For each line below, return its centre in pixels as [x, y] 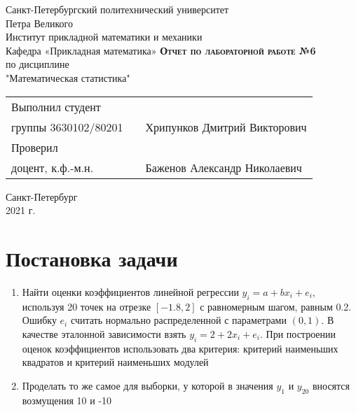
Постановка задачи [92, 258]
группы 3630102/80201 [67, 127]
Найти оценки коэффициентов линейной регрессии [130, 291]
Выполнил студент [56, 106]
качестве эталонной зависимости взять [104, 333]
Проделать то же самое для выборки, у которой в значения [148, 385]
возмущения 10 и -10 [67, 400]
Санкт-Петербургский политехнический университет [117, 9]
